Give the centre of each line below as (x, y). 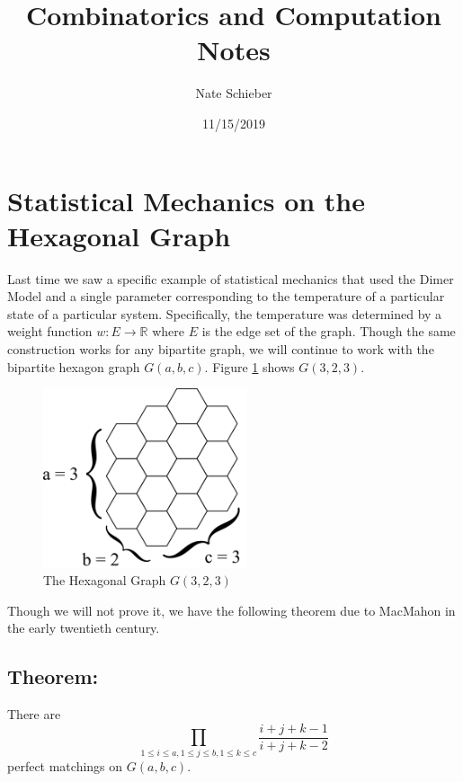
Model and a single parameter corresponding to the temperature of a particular (226, 296)
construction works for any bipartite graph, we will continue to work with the (221, 349)
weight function (50, 331)
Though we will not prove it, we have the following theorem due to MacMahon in (231, 610)
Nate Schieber (234, 93)
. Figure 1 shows (249, 366)
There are (34, 714)
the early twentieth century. (84, 628)
